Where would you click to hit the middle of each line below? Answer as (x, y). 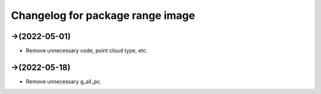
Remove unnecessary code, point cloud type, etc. (87, 51)
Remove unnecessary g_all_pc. (64, 81)
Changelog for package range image (103, 15)
